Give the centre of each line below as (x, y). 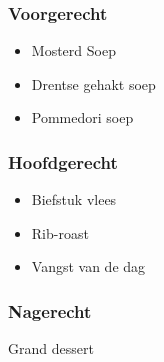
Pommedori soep (82, 117)
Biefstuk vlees (74, 199)
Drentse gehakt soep (93, 83)
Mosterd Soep (73, 50)
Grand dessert (51, 348)
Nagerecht (50, 310)
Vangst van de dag (88, 266)
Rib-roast (60, 232)
